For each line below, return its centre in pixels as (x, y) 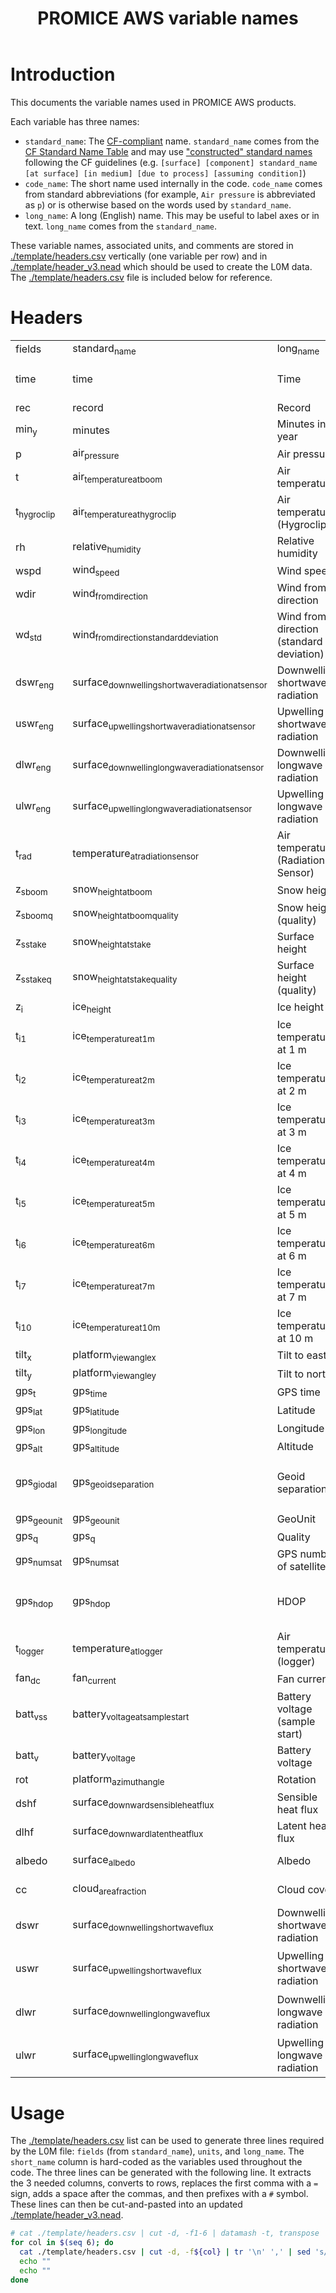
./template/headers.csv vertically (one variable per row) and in (139, 256)
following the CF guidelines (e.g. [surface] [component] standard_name (171, 162)
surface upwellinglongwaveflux (135, 2055)
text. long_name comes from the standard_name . (120, 226)
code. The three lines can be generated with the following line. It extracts (161, 2173)
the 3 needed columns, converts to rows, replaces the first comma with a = (164, 2183)
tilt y (23, 1374)
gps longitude (100, 1428)
